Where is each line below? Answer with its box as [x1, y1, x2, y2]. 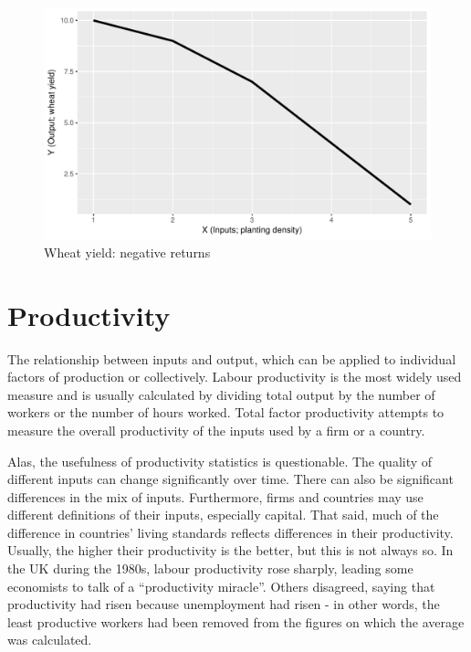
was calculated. [7, 630, 92, 649]
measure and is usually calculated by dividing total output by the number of [7, 384, 435, 404]
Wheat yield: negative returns [44, 242, 211, 261]
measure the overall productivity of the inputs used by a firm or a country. [7, 420, 425, 439]
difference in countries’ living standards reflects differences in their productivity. [7, 522, 454, 542]
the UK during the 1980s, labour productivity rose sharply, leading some [7, 559, 413, 578]
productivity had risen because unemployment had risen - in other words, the [7, 594, 440, 614]
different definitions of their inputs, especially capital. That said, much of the [7, 505, 439, 524]
